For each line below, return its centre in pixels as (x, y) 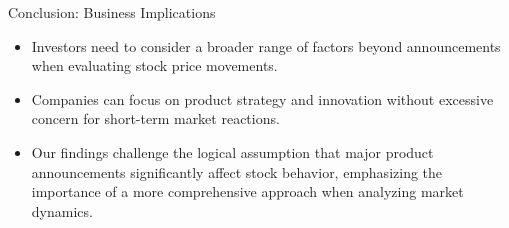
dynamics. (62, 210)
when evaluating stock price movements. (154, 65)
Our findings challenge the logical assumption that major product (232, 151)
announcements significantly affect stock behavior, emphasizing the (237, 171)
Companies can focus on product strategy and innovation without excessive (262, 98)
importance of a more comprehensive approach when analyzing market (247, 191)
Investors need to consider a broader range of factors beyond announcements (266, 45)
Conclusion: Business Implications (112, 12)
